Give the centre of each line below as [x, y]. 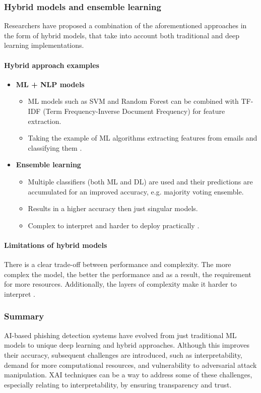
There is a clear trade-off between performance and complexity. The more [118, 264]
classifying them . [55, 147]
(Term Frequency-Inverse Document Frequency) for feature [134, 111]
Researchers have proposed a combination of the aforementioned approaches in [125, 25]
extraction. [45, 121]
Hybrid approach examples [52, 65]
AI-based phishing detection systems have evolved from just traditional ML [120, 335]
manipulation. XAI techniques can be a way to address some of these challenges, [128, 375]
